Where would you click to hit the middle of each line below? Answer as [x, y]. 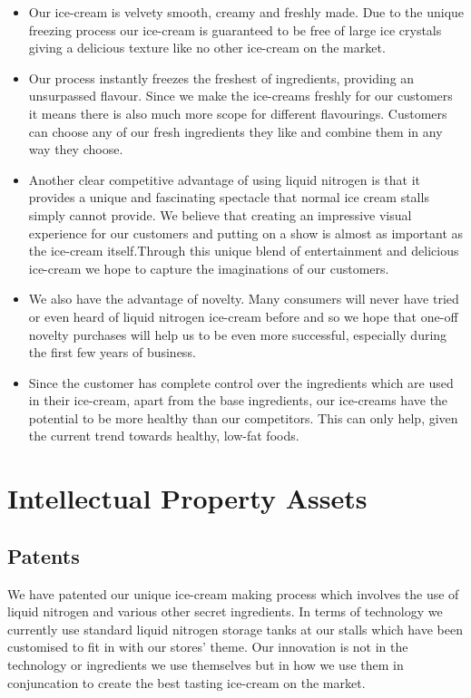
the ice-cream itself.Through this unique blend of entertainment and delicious [244, 251]
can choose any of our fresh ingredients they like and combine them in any [235, 131]
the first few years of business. [112, 352]
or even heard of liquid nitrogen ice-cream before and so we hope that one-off [243, 316]
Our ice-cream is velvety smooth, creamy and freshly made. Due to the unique [246, 12]
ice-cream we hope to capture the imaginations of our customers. [209, 268]
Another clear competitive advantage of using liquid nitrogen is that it [224, 179]
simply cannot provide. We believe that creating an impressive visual [220, 214]
